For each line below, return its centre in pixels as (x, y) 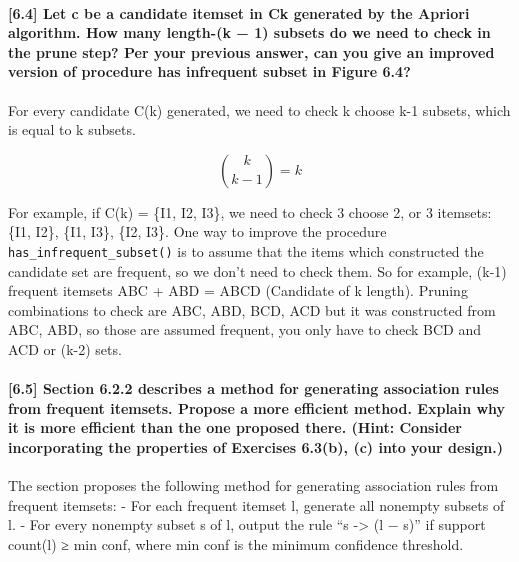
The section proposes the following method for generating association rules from (253, 485)
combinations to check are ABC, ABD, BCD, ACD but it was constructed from (252, 309)
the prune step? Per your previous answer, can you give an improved (251, 51)
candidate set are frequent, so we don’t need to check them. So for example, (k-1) (257, 270)
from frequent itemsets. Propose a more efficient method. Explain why (257, 407)
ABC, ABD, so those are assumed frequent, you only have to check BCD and (245, 329)
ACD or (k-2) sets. (65, 348)
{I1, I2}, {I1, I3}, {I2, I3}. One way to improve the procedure (197, 231)
